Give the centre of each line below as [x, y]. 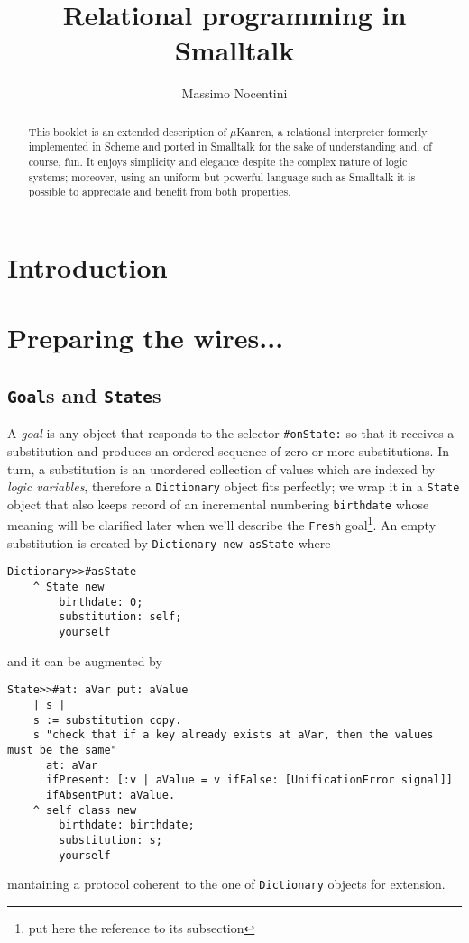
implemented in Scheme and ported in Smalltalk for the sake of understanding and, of [230, 146]
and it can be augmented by [85, 660]
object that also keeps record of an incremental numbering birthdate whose [218, 504]
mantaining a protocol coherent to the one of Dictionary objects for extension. [226, 884]
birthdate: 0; [101, 602]
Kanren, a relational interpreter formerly [332, 131]
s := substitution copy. [107, 720]
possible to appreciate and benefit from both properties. [160, 192]
